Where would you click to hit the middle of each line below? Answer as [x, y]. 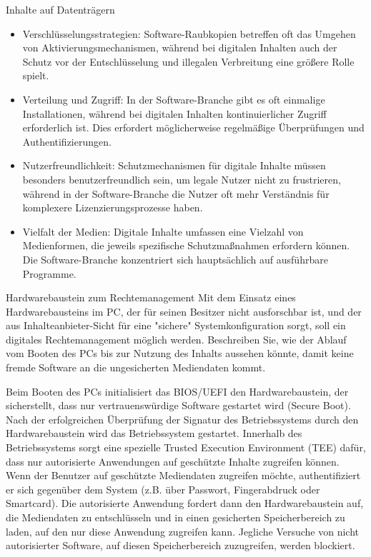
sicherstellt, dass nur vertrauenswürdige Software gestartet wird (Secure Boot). [178, 405]
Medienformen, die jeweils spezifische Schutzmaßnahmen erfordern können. [186, 245]
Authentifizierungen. [67, 141]
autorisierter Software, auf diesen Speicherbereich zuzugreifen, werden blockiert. [180, 545]
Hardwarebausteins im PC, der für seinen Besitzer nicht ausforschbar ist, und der [184, 311]
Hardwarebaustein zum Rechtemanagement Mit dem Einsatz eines [151, 297]
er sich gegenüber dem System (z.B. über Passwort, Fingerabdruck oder [163, 489]
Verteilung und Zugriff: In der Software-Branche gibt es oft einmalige [174, 99]
